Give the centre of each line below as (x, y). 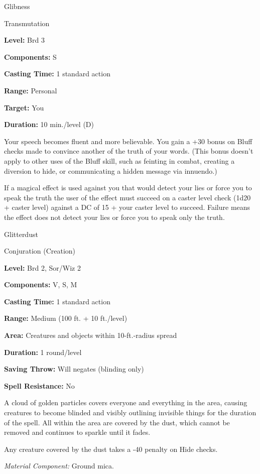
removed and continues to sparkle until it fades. (77, 432)
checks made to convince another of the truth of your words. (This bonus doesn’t (129, 151)
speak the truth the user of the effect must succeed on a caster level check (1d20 (127, 197)
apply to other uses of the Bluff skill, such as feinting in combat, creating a (119, 160)
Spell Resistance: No (39, 385)
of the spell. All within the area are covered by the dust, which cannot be (117, 422)
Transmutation (27, 23)
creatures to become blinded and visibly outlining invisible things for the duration (130, 412)
